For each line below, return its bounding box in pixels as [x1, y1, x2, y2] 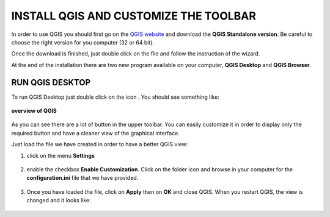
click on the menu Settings [26, 152, 95, 159]
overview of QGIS [11, 107, 57, 115]
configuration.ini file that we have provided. [26, 174, 139, 182]
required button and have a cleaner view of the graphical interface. [11, 129, 180, 137]
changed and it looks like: [26, 197, 91, 204]
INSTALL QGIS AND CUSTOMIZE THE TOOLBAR [11, 9, 257, 23]
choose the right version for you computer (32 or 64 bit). [11, 38, 155, 46]
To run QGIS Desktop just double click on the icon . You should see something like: [11, 93, 219, 101]
